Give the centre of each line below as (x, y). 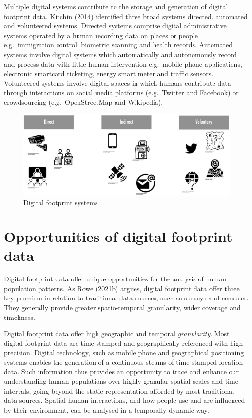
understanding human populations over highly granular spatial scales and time (121, 381)
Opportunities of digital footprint (118, 236)
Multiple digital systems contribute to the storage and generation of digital (116, 6)
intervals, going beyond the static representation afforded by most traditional (119, 390)
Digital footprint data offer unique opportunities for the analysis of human (115, 279)
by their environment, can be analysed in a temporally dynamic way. (107, 409)
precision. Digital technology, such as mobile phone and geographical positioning (124, 352)
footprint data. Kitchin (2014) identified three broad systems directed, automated (126, 16)
